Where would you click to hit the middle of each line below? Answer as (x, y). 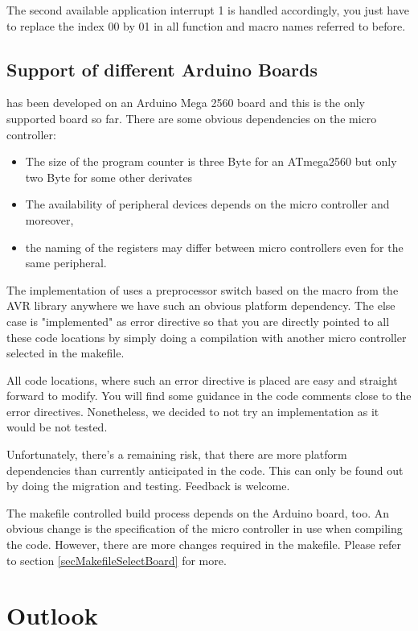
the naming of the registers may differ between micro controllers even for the (214, 247)
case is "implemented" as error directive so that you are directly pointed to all (198, 321)
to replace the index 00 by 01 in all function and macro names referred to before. (206, 25)
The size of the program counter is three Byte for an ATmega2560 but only (211, 161)
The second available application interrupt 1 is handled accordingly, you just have (208, 10)
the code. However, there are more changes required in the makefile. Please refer (204, 544)
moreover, (49, 219)
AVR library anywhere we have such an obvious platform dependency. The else (201, 305)
